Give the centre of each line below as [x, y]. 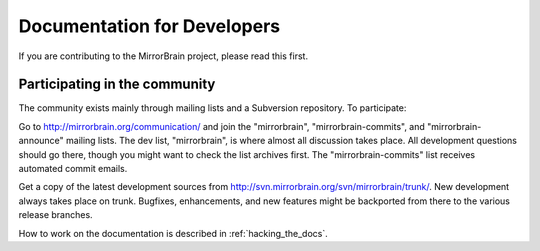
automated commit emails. [73, 169]
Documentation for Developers [149, 26]
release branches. [56, 215]
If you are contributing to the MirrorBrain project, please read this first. [163, 56]
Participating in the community [117, 84]
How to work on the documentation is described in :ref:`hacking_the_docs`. [173, 233]
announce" [41, 141]
